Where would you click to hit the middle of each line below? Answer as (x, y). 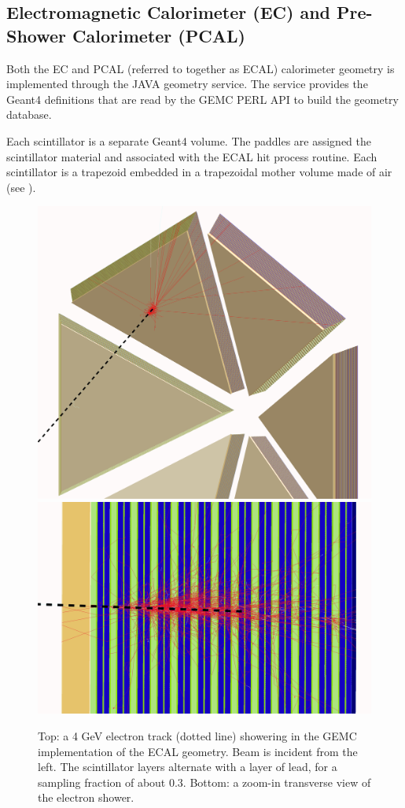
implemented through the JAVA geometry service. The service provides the (187, 84)
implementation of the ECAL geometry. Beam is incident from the (198, 751)
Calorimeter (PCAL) (159, 35)
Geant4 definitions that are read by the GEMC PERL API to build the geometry (202, 99)
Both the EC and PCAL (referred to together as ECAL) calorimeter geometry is (201, 68)
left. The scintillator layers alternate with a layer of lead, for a (188, 767)
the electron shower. (86, 797)
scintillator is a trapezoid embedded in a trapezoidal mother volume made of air (199, 172)
